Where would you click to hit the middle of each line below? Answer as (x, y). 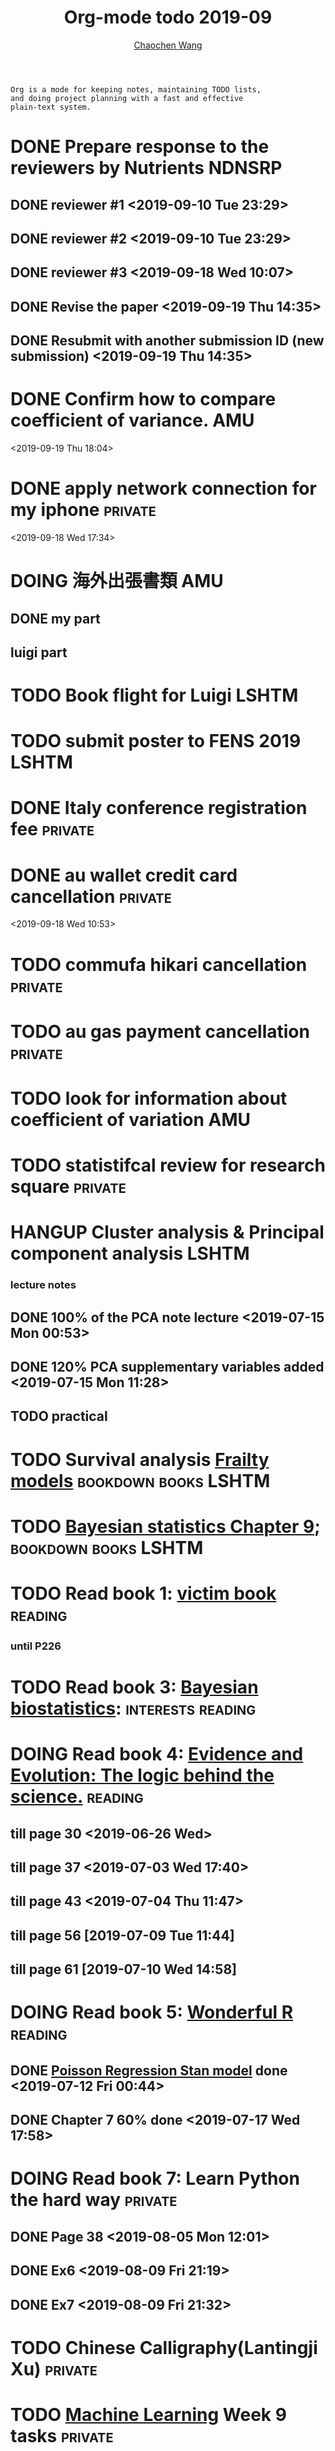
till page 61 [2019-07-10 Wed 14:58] (123, 1969)
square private (68, 1187)
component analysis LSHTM (130, 1253)
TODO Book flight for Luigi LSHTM (154, 695)
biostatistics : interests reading (133, 1708)
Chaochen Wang (168, 45)
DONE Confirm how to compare (143, 399)
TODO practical (59, 1416)
